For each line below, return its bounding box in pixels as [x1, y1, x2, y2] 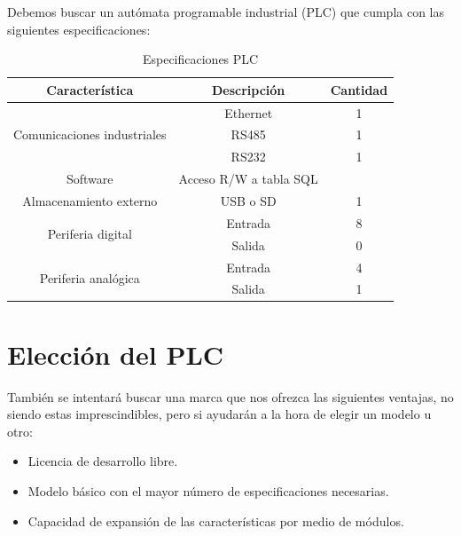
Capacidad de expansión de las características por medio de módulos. [27, 511, 404, 530]
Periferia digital [47, 225, 132, 243]
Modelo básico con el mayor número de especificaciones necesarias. [27, 481, 389, 500]
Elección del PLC [7, 335, 224, 372]
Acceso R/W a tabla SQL [178, 169, 318, 188]
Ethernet [224, 103, 273, 122]
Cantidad [330, 80, 388, 99]
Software [66, 169, 113, 188]
